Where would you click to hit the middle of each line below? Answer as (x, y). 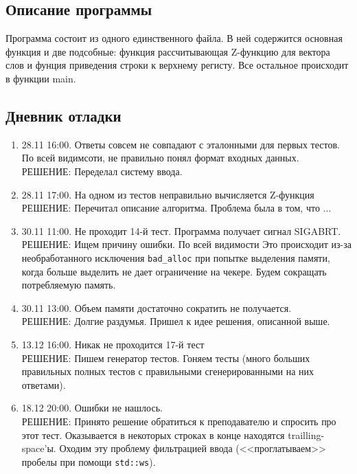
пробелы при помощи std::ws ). (89, 461)
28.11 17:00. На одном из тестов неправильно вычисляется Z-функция (168, 194)
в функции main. (41, 78)
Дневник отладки (64, 115)
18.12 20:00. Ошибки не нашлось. (92, 408)
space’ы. (39, 448)
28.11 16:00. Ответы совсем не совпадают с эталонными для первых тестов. (181, 144)
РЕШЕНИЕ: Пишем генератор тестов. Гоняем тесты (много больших (166, 358)
